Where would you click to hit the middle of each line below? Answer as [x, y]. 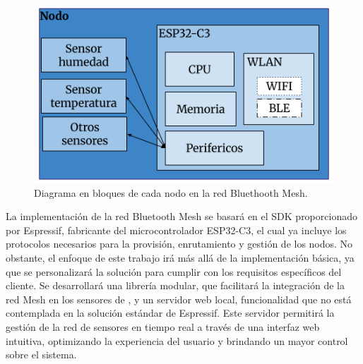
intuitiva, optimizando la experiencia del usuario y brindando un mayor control [177, 340]
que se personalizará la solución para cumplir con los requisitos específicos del [174, 271]
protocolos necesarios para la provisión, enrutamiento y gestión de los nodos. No [179, 244]
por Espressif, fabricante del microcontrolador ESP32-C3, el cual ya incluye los [176, 230]
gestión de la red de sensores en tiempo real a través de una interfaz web [163, 327]
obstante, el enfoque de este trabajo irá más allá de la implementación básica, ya [180, 258]
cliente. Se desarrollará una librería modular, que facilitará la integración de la [175, 285]
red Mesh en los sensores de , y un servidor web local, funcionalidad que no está [179, 299]
